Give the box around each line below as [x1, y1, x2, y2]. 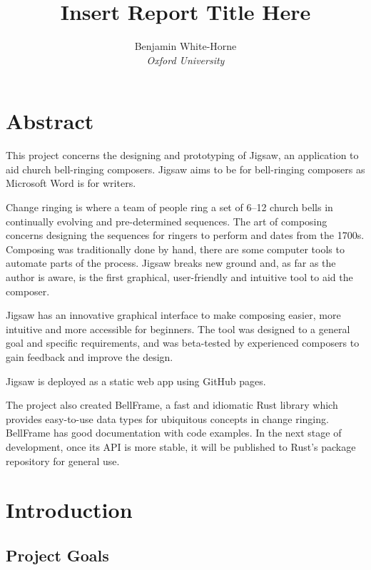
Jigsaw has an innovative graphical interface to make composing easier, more [6, 307, 341, 322]
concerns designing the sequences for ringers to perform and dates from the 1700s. [6, 228, 365, 243]
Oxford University [146, 52, 225, 67]
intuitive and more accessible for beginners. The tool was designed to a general [6, 321, 350, 336]
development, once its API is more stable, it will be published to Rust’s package [6, 439, 356, 454]
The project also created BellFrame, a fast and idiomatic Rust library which [6, 397, 338, 412]
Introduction [6, 495, 133, 524]
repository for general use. [6, 453, 120, 468]
